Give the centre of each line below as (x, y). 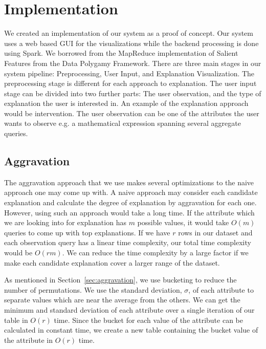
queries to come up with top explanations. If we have (87, 232)
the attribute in (28, 340)
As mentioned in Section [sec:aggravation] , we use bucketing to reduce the (120, 280)
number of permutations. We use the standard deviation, (93, 289)
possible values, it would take (183, 222)
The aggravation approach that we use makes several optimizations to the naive (129, 182)
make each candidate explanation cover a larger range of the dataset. (112, 262)
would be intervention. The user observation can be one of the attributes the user (132, 113)
